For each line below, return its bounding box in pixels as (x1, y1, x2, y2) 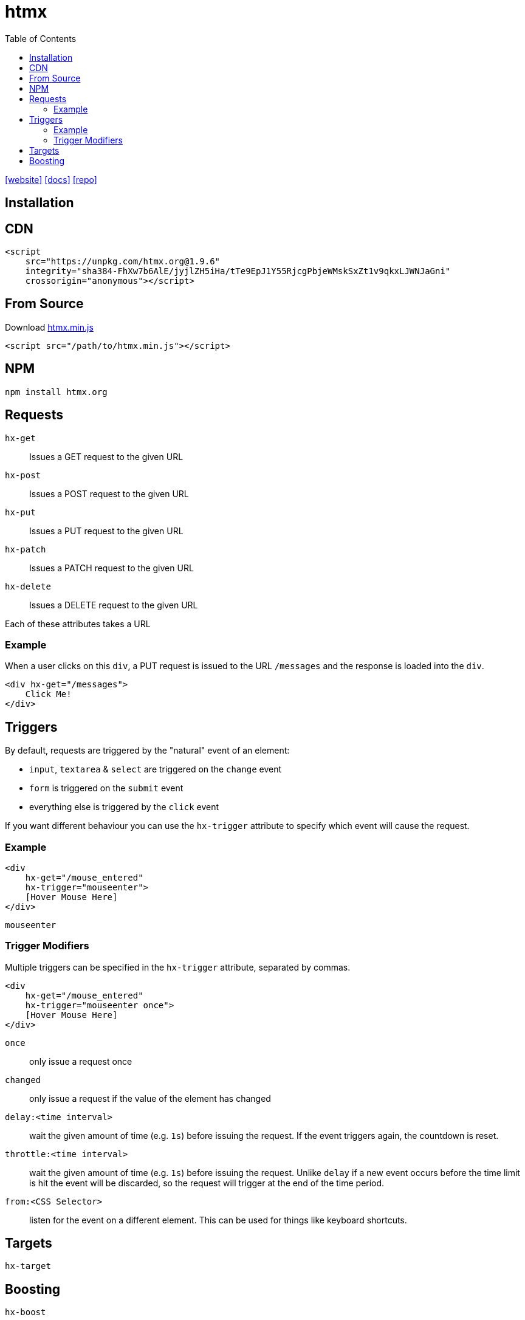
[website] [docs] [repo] (5, 174, 97, 185)
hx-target (5, 1261, 51, 1271)
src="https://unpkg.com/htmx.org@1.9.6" (25, 256, 221, 267)
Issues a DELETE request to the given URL (29, 599, 198, 610)
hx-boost (5, 1307, 46, 1318)
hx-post (5, 470, 41, 480)
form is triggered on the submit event (29, 783, 184, 794)
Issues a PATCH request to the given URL (29, 562, 194, 573)
